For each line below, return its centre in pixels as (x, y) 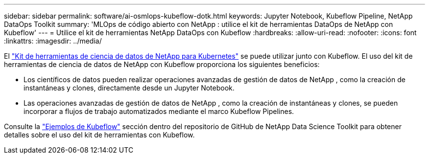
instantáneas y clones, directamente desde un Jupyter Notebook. (129, 88)
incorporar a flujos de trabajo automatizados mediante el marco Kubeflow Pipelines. (159, 111)
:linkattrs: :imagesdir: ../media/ (53, 41)
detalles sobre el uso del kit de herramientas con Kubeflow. (99, 135)
